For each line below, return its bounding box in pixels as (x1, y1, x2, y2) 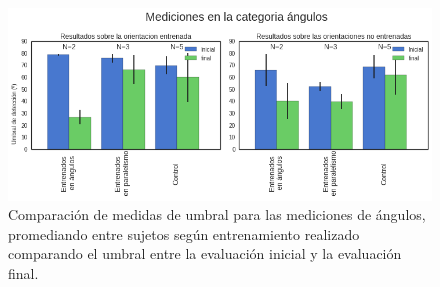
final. (8, 262, 39, 283)
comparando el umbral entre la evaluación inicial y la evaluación (8, 243, 402, 264)
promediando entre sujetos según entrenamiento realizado (8, 223, 360, 244)
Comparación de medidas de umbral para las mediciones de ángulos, (8, 204, 426, 225)
